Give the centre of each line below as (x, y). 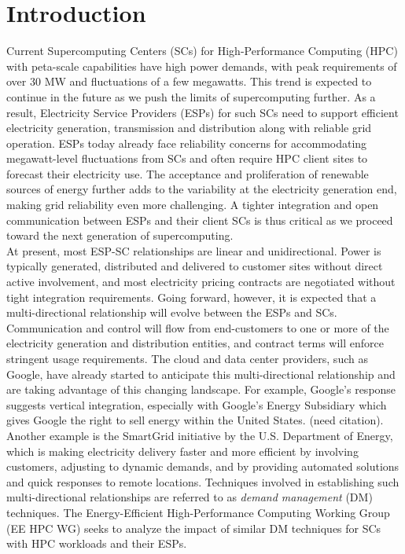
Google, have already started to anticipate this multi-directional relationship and (201, 374)
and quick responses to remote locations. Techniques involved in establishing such (203, 481)
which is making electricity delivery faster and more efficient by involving (182, 451)
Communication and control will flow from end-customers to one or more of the (198, 327)
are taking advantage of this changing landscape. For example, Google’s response (201, 389)
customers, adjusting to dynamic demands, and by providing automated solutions (203, 466)
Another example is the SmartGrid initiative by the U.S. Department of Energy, (200, 435)
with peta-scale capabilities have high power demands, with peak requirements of (202, 66)
